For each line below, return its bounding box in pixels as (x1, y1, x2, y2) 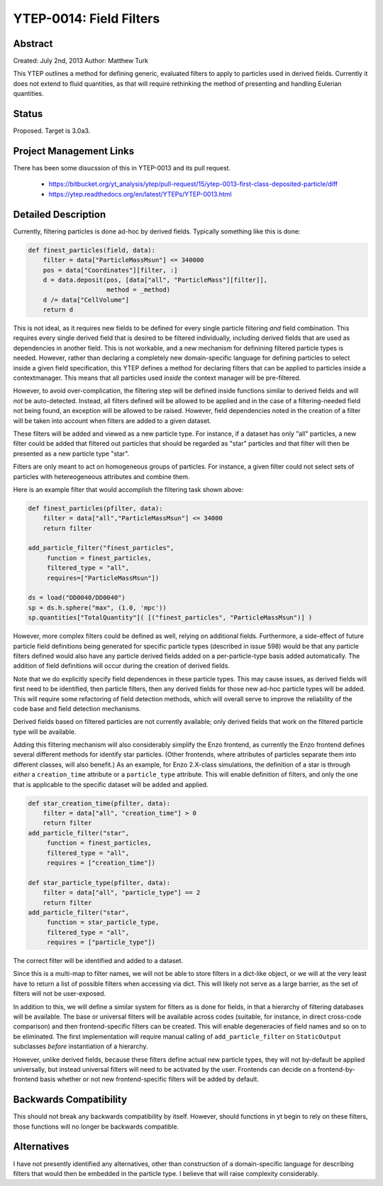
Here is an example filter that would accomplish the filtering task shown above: (13, 485, 244, 493)
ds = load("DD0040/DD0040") (28, 593, 126, 602)
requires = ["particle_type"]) (46, 938, 156, 947)
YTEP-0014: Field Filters (13, 11, 160, 26)
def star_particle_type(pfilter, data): (28, 879, 170, 886)
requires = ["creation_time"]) (46, 859, 156, 867)
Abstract (13, 38, 53, 50)
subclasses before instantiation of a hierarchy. (13, 1042, 148, 1050)
